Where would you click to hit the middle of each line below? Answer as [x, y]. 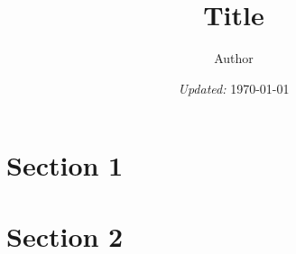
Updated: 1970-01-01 [234, 88]
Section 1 [65, 165]
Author [234, 58]
